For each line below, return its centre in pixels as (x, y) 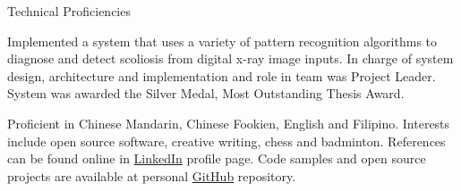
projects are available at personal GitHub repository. (152, 175)
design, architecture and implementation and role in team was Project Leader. (222, 75)
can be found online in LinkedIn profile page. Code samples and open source (217, 158)
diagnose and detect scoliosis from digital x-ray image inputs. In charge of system (230, 58)
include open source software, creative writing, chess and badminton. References (226, 141)
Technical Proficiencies (69, 11)
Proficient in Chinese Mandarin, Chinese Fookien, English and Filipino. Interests (229, 123)
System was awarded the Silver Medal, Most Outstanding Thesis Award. (206, 93)
